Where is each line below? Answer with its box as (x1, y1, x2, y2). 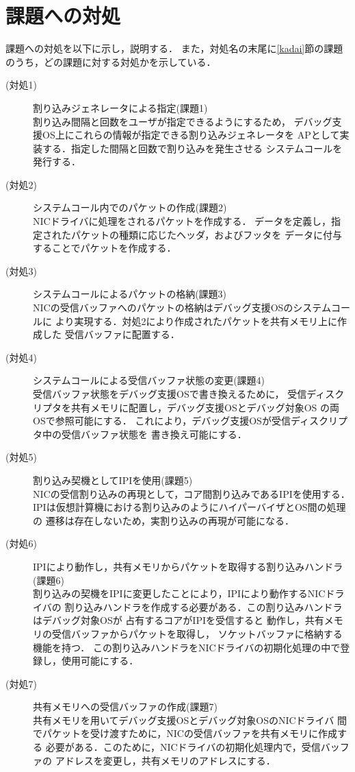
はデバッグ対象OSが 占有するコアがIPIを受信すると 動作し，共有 (33, 613, 324, 627)
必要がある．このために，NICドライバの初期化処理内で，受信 (45, 740, 321, 754)
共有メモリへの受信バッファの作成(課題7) (33, 699, 218, 714)
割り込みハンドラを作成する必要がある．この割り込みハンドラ (64, 599, 343, 614)
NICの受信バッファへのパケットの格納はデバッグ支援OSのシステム (33, 300, 331, 315)
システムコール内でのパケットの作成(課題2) (33, 200, 227, 215)
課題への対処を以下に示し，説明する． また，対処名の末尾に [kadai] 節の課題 (5, 41, 343, 56)
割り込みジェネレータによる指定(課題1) (33, 100, 208, 114)
